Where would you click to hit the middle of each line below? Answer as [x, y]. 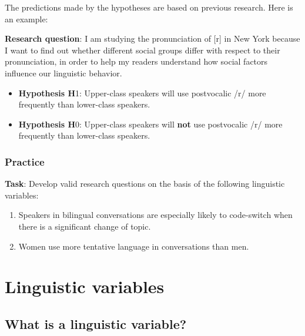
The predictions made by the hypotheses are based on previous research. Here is [149, 7]
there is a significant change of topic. [85, 226]
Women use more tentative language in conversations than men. [134, 246]
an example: [26, 19]
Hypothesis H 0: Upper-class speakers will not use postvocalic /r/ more [150, 124]
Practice [25, 161]
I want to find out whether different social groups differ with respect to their [143, 50]
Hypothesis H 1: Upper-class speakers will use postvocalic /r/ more [142, 93]
